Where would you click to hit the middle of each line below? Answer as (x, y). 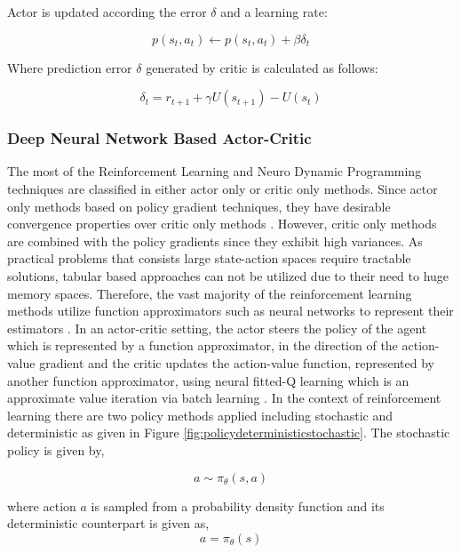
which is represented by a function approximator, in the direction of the (203, 345)
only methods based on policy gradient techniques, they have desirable (199, 206)
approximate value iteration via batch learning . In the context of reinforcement (224, 398)
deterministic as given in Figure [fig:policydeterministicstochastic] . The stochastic (229, 433)
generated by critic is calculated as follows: (262, 67)
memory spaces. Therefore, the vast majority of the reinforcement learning (210, 293)
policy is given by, (56, 449)
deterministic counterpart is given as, (108, 523)
